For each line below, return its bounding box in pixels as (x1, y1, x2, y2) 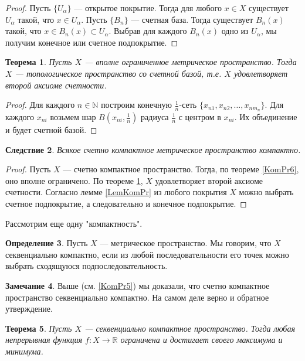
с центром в (178, 111, 221, 123)
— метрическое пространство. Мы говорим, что (100, 237, 272, 249)
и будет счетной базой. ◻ (5, 124, 97, 136)
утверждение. (5, 302, 53, 315)
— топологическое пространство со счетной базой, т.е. (15, 67, 222, 79)
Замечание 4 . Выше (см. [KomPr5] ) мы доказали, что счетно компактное (5, 279, 270, 291)
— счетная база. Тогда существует (131, 13, 253, 25)
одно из (221, 25, 249, 37)
